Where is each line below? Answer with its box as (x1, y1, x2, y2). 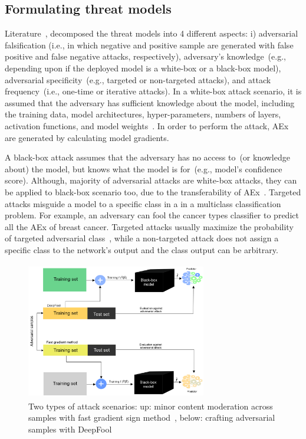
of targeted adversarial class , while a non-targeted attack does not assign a (5, 232, 279, 244)
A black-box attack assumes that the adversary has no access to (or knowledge (5, 151, 290, 163)
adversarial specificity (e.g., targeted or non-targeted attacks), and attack (5, 73, 271, 86)
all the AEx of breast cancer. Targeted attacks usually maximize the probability (5, 220, 294, 232)
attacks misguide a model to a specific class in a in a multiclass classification (5, 197, 281, 209)
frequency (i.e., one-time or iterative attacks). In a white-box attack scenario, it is (5, 85, 302, 97)
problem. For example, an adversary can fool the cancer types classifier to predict (5, 209, 299, 221)
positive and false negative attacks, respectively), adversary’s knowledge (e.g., (5, 50, 286, 63)
